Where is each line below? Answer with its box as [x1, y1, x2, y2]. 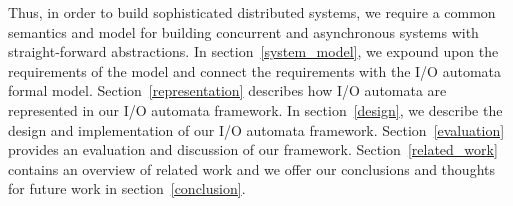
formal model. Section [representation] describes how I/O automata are [8, 80, 447, 101]
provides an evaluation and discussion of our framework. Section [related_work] [8, 139, 498, 160]
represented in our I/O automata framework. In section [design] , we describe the [8, 99, 503, 120]
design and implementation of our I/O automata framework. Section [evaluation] [8, 119, 505, 140]
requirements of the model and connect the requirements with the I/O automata [8, 60, 502, 81]
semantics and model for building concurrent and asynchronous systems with [8, 21, 479, 42]
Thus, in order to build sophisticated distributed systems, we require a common [8, 2, 496, 22]
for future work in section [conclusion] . [8, 178, 246, 199]
